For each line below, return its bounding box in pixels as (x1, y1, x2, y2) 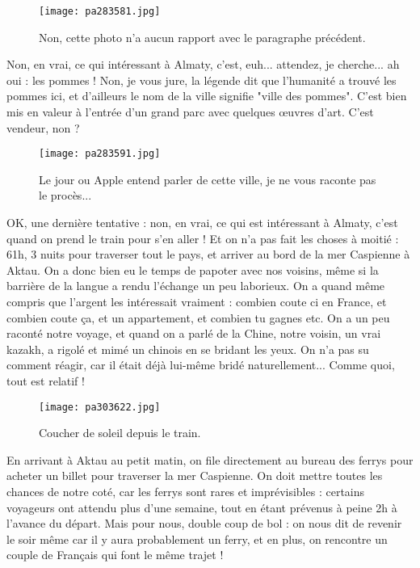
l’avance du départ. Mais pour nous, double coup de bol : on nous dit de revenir (6, 515, 402, 532)
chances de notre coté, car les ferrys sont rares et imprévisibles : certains (6, 483, 365, 500)
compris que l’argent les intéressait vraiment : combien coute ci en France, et (6, 293, 387, 310)
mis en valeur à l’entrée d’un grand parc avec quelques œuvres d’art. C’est (6, 103, 374, 120)
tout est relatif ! (6, 372, 85, 389)
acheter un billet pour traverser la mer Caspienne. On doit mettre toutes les (6, 467, 383, 484)
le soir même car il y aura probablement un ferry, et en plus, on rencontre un (6, 530, 388, 547)
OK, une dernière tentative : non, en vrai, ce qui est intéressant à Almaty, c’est (6, 214, 398, 231)
